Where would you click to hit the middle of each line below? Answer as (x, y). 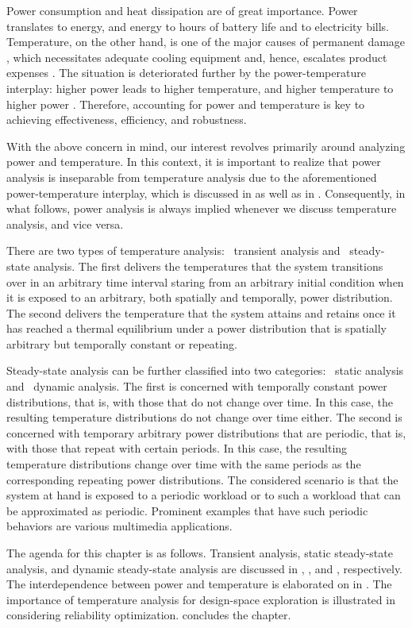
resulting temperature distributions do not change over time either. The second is (204, 417)
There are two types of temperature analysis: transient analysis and (173, 250)
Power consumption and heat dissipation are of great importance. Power (182, 10)
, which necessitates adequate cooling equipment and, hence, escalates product (197, 57)
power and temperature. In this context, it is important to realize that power (194, 162)
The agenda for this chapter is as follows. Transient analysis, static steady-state (200, 553)
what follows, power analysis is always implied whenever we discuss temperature (202, 208)
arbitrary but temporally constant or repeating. (122, 343)
